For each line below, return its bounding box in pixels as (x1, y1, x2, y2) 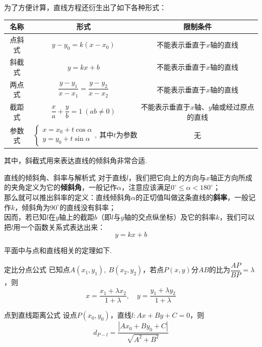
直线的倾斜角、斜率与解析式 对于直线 (4, 172, 126, 182)
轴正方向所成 (210, 172, 252, 182)
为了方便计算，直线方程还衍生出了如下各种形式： (4, 2, 166, 12)
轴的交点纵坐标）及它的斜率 (124, 212, 216, 222)
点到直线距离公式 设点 (4, 310, 77, 320)
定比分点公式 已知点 (4, 264, 70, 275)
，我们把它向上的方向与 (128, 172, 206, 182)
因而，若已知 (4, 212, 46, 222)
